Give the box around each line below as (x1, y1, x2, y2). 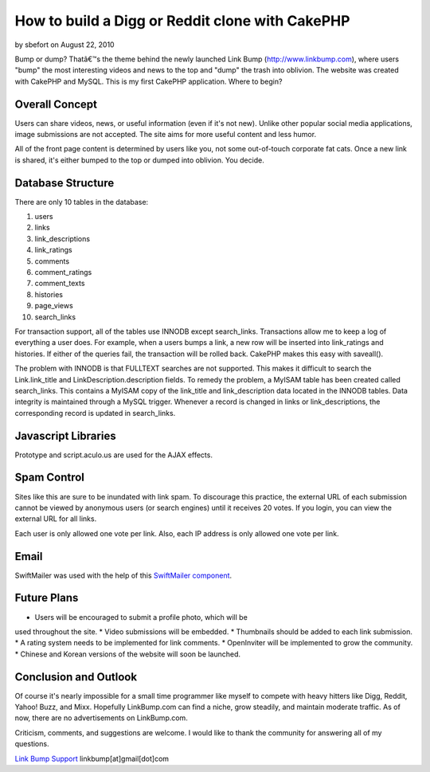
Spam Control (14, 471, 85, 484)
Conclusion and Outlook (14, 670, 138, 684)
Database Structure (14, 176, 115, 190)
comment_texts (34, 279, 85, 288)
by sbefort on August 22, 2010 (14, 40, 115, 49)
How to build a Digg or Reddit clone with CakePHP (14, 12, 350, 29)
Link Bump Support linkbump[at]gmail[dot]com (14, 754, 170, 763)
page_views (34, 301, 73, 311)
